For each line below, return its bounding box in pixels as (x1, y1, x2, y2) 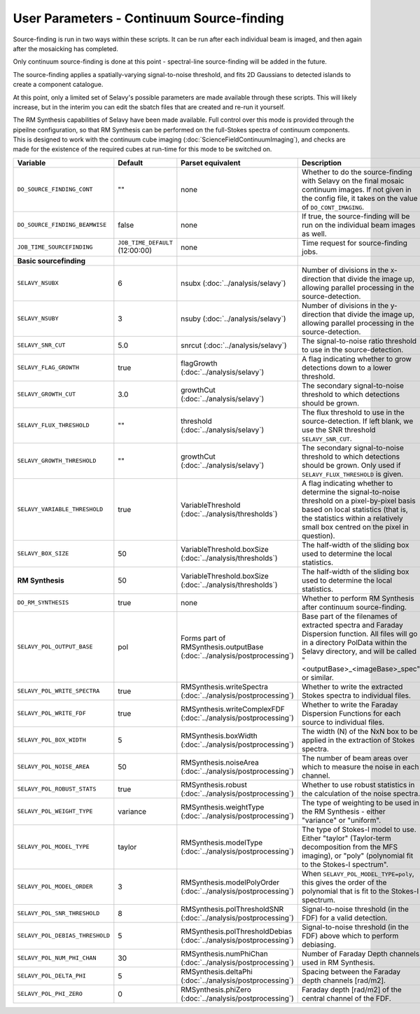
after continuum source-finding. (302, 602, 407, 612)
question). (302, 531, 335, 541)
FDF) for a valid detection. (302, 912, 388, 922)
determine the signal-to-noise (302, 487, 400, 496)
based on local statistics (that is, (302, 504, 409, 514)
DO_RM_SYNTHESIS (17, 599, 69, 606)
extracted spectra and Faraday (302, 620, 403, 630)
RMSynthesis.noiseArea (181, 757, 259, 767)
